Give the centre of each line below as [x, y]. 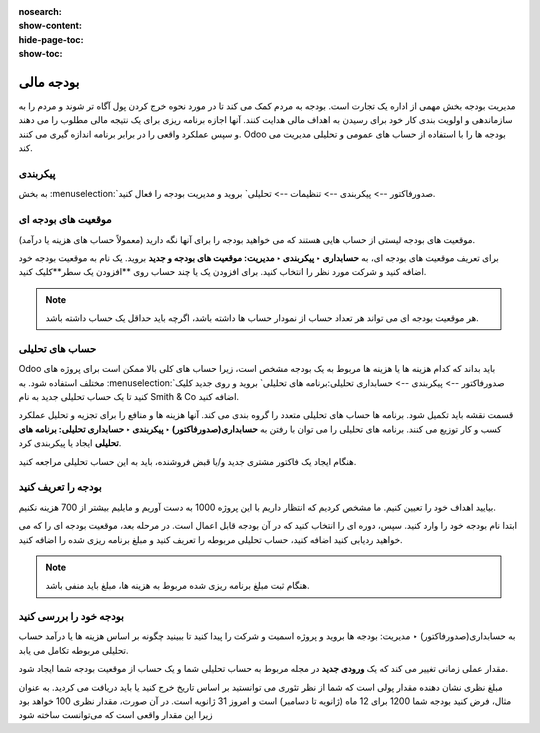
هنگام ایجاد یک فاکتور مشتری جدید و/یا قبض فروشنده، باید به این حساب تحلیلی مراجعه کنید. [187, 461]
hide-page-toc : [51, 39]
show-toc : [40, 54]
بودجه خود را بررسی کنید [71, 617]
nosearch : [40, 11]
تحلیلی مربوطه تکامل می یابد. [73, 650]
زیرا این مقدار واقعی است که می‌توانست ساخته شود [115, 715]
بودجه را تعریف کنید [60, 487]
